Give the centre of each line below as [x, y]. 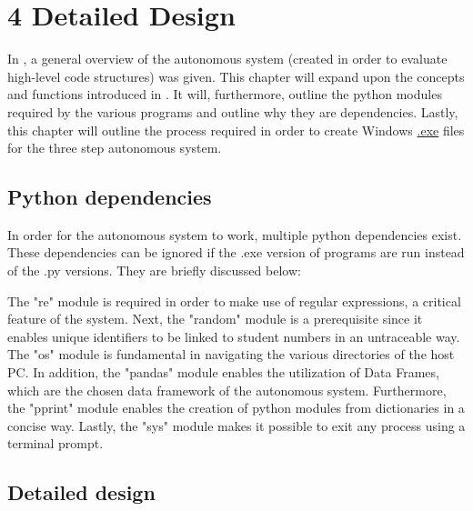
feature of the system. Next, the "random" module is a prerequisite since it [215, 319]
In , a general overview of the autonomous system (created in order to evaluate [227, 59]
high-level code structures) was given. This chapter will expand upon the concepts [236, 76]
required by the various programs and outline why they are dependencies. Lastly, [233, 111]
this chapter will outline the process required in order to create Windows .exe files [236, 130]
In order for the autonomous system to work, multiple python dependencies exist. [235, 234]
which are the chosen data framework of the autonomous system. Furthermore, [227, 390]
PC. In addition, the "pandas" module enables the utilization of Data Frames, [223, 372]
